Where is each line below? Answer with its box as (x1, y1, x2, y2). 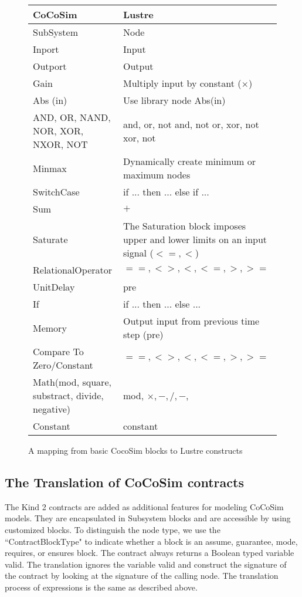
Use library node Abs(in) (123, 93, 226, 107)
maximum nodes (123, 168, 191, 181)
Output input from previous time (123, 314, 260, 328)
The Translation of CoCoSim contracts (5, 473, 244, 491)
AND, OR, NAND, (33, 110, 111, 124)
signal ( (123, 246, 154, 259)
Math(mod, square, (33, 375, 111, 389)
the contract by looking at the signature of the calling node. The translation (5, 569, 279, 582)
